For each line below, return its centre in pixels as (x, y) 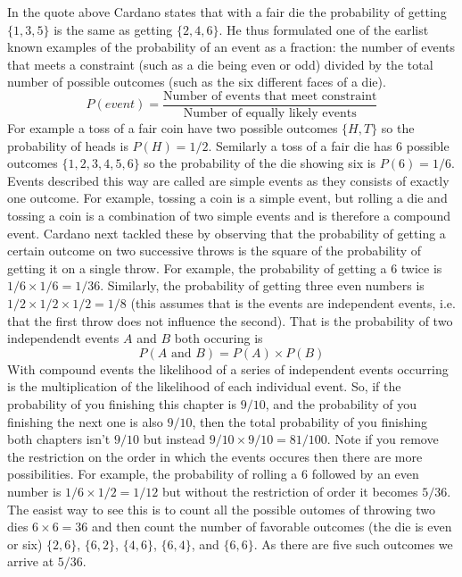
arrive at (31, 561)
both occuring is (219, 338)
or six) (25, 544)
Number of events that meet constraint (270, 96)
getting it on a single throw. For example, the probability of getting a (197, 268)
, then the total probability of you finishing (309, 421)
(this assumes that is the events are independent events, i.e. (293, 302)
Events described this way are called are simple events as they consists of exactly (228, 180)
